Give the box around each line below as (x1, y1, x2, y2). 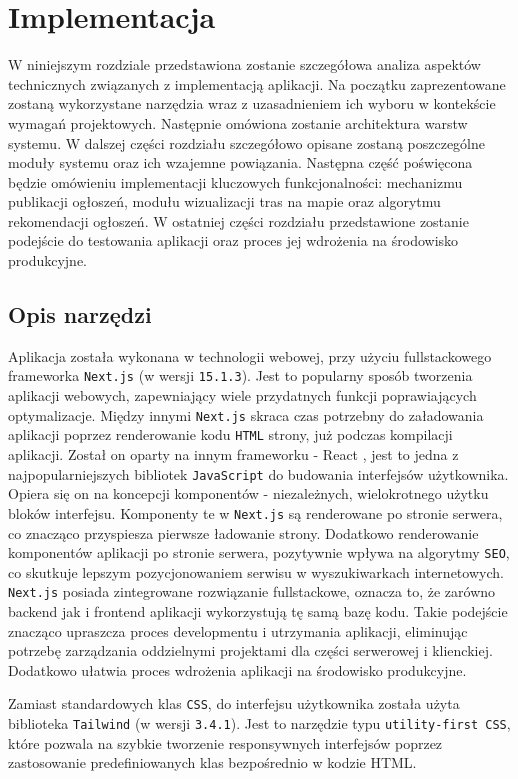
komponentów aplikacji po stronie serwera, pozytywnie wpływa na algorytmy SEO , (8, 542, 510, 563)
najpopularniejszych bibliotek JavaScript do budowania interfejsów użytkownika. (8, 463, 509, 484)
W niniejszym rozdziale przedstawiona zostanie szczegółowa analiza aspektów (8, 54, 481, 75)
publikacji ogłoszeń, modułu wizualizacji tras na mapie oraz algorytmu (8, 191, 441, 212)
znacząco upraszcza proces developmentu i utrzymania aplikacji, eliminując (8, 620, 468, 641)
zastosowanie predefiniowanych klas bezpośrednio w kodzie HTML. (8, 752, 417, 773)
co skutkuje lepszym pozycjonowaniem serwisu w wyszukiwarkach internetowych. (8, 561, 504, 582)
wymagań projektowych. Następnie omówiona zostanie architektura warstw (8, 112, 468, 133)
